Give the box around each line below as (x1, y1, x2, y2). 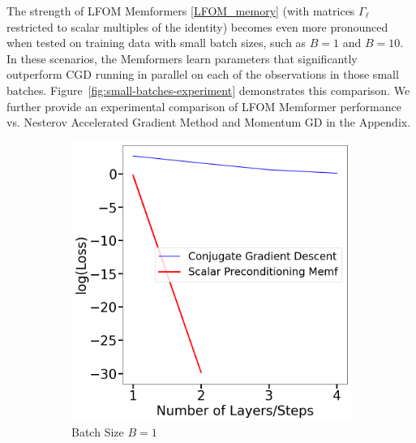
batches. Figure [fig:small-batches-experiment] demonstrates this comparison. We (6, 81, 410, 98)
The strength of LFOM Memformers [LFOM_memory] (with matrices (6, 2, 355, 19)
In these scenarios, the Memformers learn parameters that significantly (6, 49, 358, 67)
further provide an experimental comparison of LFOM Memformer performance (6, 97, 401, 114)
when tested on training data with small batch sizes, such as (6, 34, 307, 51)
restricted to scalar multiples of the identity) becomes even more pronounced (6, 18, 388, 35)
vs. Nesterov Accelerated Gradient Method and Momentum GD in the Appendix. (6, 114, 411, 131)
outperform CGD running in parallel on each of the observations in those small (6, 66, 399, 83)
